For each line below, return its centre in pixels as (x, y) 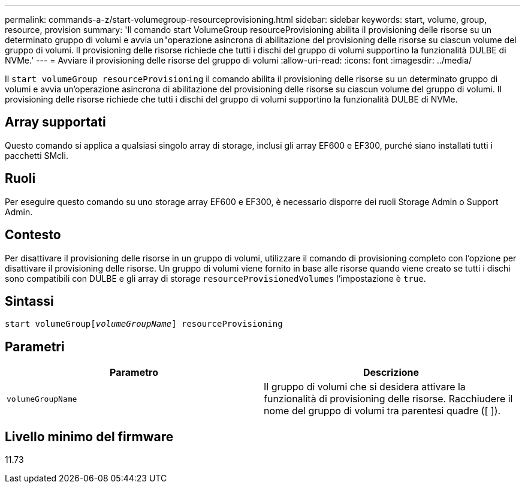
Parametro (134, 373)
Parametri (35, 347)
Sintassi (29, 301)
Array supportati (55, 122)
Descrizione (391, 373)
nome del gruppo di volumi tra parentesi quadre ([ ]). (382, 411)
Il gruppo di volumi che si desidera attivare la (365, 387)
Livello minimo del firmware (89, 436)
